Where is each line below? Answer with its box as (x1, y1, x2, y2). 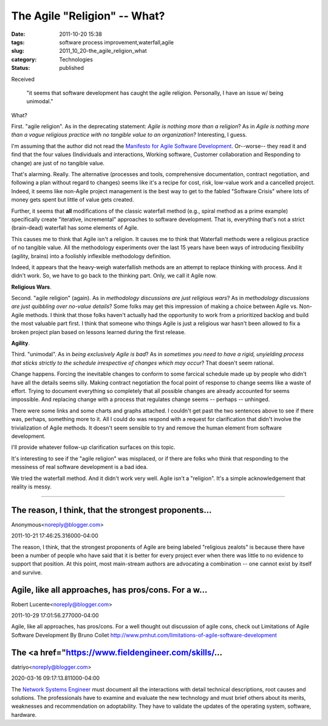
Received (11, 75, 35, 83)
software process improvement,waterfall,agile (59, 38, 174, 46)
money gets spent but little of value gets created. (11, 196, 134, 204)
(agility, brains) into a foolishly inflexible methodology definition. (11, 252, 171, 259)
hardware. (11, 711, 37, 718)
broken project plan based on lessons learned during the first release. (11, 328, 186, 335)
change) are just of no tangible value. (11, 159, 105, 166)
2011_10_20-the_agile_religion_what (59, 47, 147, 55)
